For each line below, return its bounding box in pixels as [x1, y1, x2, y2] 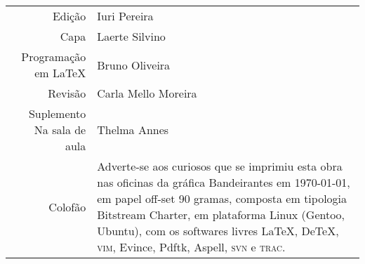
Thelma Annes [97, 121, 169, 138]
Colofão [48, 198, 86, 215]
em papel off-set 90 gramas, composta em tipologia [97, 190, 347, 206]
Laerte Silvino [97, 28, 166, 44]
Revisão [48, 85, 86, 101]
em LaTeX [34, 65, 86, 81]
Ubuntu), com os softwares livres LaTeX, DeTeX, [97, 223, 339, 239]
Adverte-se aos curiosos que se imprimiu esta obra [97, 158, 343, 174]
